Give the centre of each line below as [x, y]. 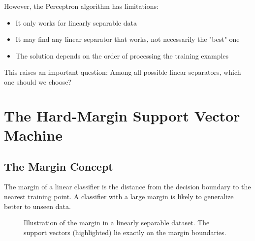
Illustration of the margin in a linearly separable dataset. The [117, 223]
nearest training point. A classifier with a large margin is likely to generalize [119, 196]
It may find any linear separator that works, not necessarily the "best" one [127, 39]
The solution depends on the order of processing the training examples [122, 55]
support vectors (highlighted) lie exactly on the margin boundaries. [125, 232]
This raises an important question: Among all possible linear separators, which [123, 72]
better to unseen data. [37, 206]
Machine [33, 135]
